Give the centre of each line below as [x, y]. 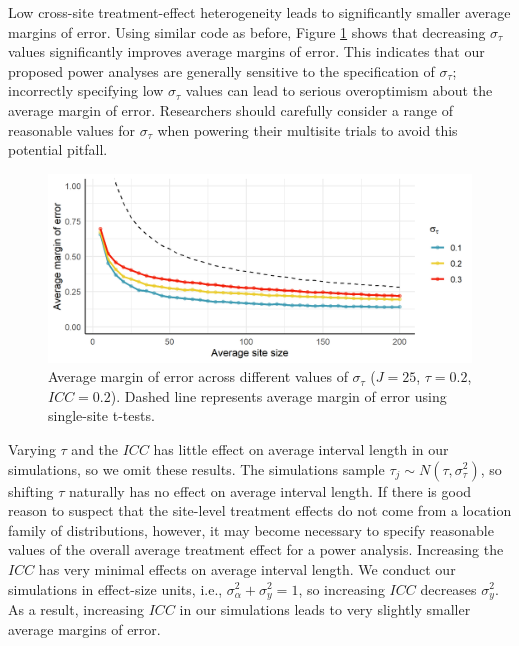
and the [95, 448]
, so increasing [341, 588]
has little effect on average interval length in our [301, 448]
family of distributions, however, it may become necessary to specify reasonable [251, 529]
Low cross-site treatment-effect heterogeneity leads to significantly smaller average [259, 12]
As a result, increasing [76, 608]
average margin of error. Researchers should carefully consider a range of [230, 109]
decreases [448, 588]
